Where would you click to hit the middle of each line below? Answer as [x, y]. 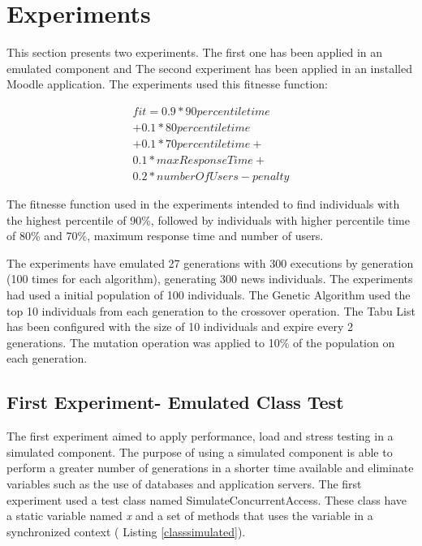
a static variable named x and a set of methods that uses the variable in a [190, 516]
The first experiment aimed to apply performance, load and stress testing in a [200, 436]
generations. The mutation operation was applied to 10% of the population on [201, 342]
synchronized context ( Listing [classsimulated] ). [126, 531]
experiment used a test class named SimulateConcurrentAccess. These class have [207, 499]
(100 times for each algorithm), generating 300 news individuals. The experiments [210, 279]
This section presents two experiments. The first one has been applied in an [195, 52]
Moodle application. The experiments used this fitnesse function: [167, 84]
